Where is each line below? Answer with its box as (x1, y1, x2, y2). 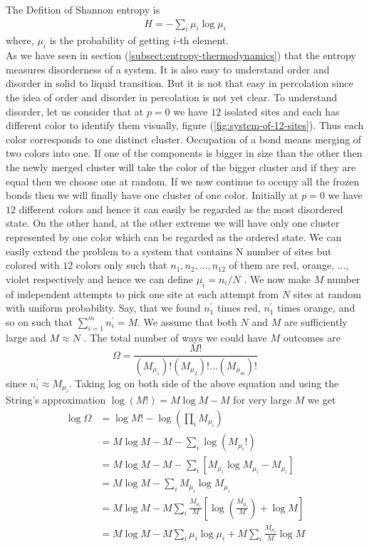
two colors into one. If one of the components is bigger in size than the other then (6, 145, 363, 160)
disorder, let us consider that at (6, 103, 144, 118)
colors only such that (76, 257, 167, 272)
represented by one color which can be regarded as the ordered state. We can (6, 229, 342, 244)
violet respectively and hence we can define (6, 271, 193, 286)
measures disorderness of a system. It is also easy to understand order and (6, 61, 330, 76)
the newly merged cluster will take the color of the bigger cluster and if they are (6, 159, 356, 174)
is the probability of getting (49, 33, 170, 48)
